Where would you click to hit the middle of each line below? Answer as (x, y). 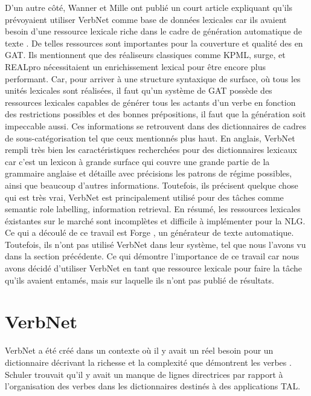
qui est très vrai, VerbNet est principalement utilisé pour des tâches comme (144, 197)
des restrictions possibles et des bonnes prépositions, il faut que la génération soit (155, 114)
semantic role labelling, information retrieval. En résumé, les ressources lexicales (153, 209)
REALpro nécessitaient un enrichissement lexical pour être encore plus (136, 66)
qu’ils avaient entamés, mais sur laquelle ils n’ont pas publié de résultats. (139, 280)
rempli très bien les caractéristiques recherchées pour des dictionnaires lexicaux (151, 150)
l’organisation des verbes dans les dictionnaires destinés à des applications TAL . (153, 386)
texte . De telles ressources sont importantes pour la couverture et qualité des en (154, 43)
